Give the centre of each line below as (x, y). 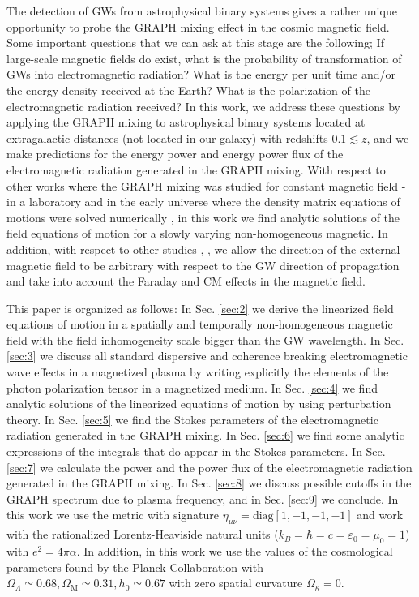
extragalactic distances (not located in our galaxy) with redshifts (167, 137)
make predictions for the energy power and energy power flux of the (175, 154)
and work (380, 515)
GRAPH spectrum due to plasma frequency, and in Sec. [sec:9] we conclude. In (203, 498)
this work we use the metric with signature (113, 515)
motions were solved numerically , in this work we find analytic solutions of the (203, 217)
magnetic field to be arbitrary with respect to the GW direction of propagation (203, 265)
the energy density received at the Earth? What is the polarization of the (188, 90)
